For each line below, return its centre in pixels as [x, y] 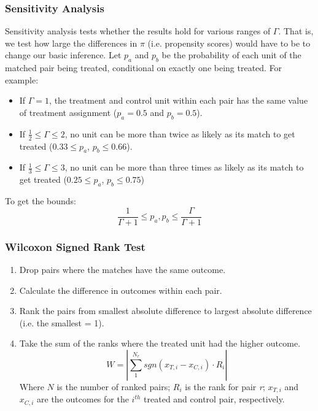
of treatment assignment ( [68, 112]
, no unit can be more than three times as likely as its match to [184, 167]
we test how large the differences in [71, 43]
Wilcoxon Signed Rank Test [75, 246]
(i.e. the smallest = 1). [62, 322]
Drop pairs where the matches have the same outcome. [122, 269]
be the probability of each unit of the [231, 55]
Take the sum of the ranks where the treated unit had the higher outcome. [160, 343]
